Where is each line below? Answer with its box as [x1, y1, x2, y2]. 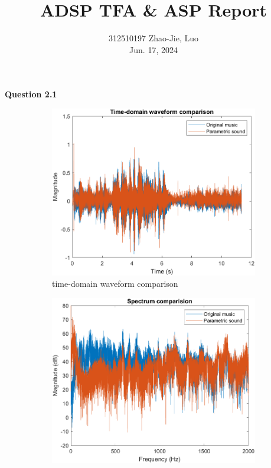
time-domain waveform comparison [52, 277, 178, 290]
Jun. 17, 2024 [129, 43, 178, 55]
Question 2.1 [5, 88, 57, 100]
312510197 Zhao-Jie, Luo [108, 32, 199, 44]
